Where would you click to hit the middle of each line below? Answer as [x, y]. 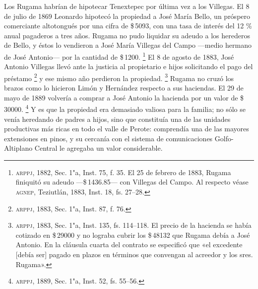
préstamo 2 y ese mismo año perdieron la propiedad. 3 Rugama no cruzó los [119, 77]
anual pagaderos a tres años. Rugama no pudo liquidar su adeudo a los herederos [127, 35]
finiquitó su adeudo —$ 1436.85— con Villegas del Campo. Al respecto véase [132, 182]
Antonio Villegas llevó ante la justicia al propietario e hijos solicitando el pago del [129, 66]
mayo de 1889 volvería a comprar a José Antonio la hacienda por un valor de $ [124, 97]
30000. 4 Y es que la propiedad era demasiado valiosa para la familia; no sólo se [125, 108]
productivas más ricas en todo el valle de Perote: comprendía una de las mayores [127, 129]
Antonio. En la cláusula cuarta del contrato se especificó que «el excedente [129, 244]
